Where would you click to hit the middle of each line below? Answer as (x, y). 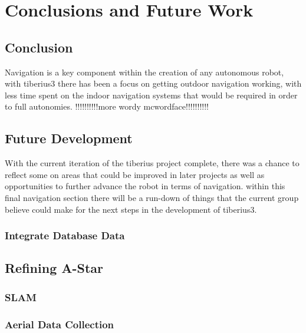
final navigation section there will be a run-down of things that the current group (152, 197)
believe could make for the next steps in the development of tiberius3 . (131, 209)
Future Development (69, 138)
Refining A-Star (54, 268)
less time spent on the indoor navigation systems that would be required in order (151, 95)
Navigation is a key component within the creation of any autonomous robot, (144, 72)
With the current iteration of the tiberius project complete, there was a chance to (152, 163)
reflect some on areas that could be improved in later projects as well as (135, 174)
